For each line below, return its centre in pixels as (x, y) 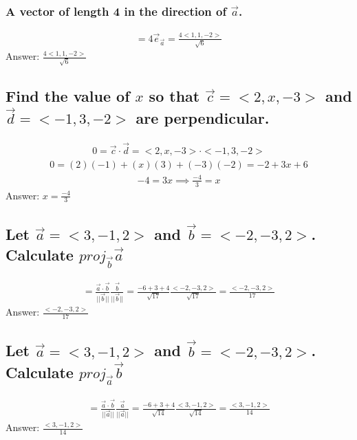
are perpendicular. (203, 118)
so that (174, 96)
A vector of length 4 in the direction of (116, 11)
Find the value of (68, 96)
